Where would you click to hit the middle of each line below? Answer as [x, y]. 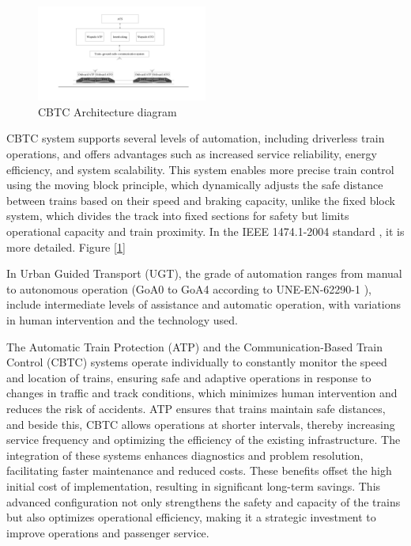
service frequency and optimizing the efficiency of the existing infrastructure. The [204, 440]
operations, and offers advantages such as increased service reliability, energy [192, 154]
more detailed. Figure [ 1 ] [66, 246]
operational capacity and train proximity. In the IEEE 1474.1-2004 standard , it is [205, 231]
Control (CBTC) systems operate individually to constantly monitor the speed [197, 362]
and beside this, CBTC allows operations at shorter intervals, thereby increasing [201, 424]
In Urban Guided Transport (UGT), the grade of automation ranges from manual [204, 273]
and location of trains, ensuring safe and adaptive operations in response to [189, 377]
